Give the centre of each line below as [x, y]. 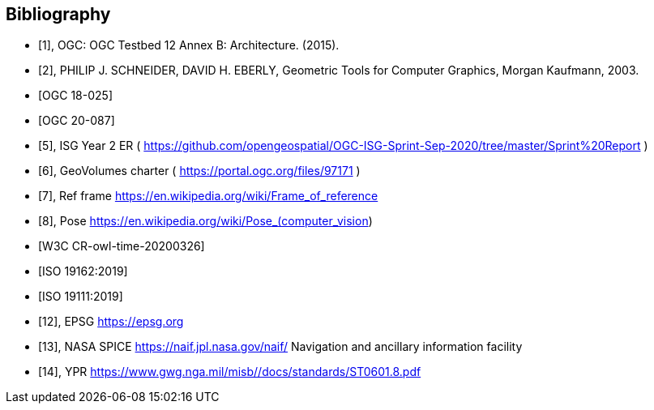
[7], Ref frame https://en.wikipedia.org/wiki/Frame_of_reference [208, 196]
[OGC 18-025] [75, 96]
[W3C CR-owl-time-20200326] [122, 246]
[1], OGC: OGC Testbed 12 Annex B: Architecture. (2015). [189, 45]
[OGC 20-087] [77, 121]
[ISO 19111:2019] [81, 297]
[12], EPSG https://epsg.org [111, 322]
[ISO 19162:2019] [83, 271]
